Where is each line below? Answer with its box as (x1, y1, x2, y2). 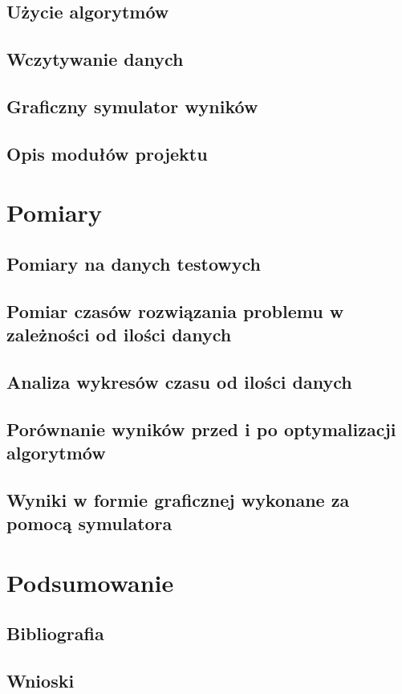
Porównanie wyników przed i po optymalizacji (6, 416, 396, 441)
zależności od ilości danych (6, 322, 232, 347)
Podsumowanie (6, 565, 174, 598)
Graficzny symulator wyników (6, 93, 258, 118)
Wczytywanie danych (6, 47, 184, 71)
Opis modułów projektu (6, 141, 208, 165)
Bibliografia (6, 621, 104, 646)
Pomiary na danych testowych (6, 251, 262, 276)
